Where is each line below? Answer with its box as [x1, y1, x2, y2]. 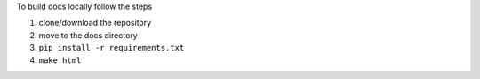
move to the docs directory [38, 29, 138, 40]
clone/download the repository [38, 18, 152, 28]
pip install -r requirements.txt [38, 43, 185, 53]
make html [38, 55, 82, 66]
